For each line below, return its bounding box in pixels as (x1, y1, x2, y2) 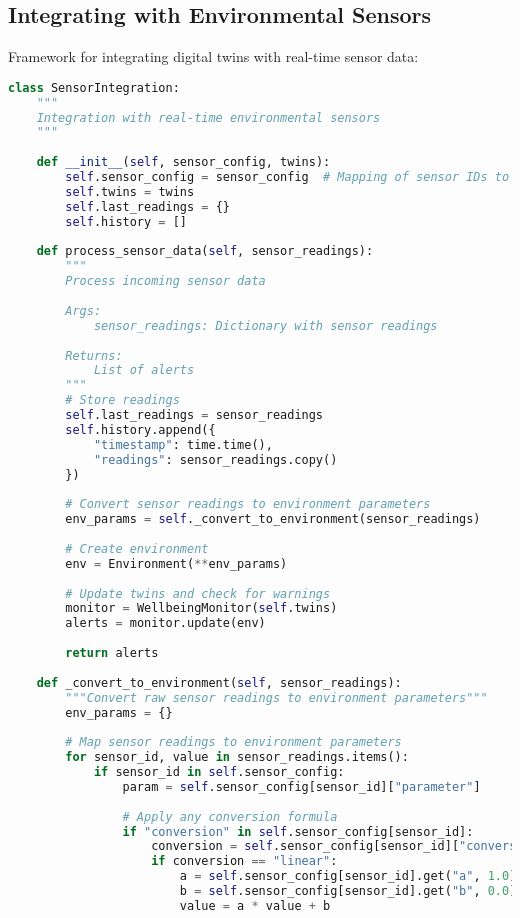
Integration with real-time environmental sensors (36, 110, 381, 125)
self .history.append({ (65, 422, 216, 437)
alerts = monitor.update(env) (65, 616, 266, 631)
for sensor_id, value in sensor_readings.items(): (65, 750, 409, 765)
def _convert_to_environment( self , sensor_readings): (36, 675, 402, 690)
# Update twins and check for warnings (65, 586, 331, 601)
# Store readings (65, 393, 180, 408)
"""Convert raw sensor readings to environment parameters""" (65, 690, 488, 705)
